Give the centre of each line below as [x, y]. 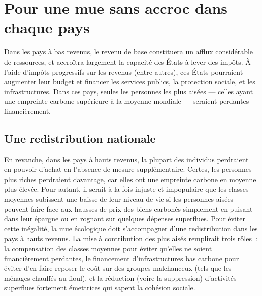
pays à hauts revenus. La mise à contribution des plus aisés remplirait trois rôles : [131, 238]
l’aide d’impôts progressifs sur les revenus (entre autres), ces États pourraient [124, 71]
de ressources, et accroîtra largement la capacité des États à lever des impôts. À [127, 61]
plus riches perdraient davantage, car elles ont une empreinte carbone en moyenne [130, 179]
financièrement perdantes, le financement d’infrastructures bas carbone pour [122, 258]
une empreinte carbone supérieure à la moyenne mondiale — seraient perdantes [127, 101]
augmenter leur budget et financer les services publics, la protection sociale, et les [130, 81]
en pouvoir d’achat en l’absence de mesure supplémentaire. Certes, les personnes [128, 169]
